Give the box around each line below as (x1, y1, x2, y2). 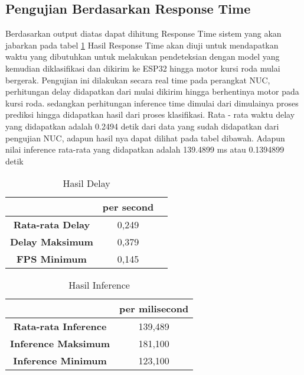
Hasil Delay (63, 176, 110, 190)
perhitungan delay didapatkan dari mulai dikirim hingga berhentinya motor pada (5, 85, 299, 98)
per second (102, 200, 154, 214)
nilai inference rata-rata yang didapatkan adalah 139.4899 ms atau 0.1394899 (5, 143, 285, 156)
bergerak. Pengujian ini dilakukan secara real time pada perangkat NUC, (5, 73, 270, 86)
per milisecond (119, 302, 189, 316)
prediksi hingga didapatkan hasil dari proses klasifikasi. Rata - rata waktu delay (5, 108, 295, 121)
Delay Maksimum (10, 235, 93, 249)
